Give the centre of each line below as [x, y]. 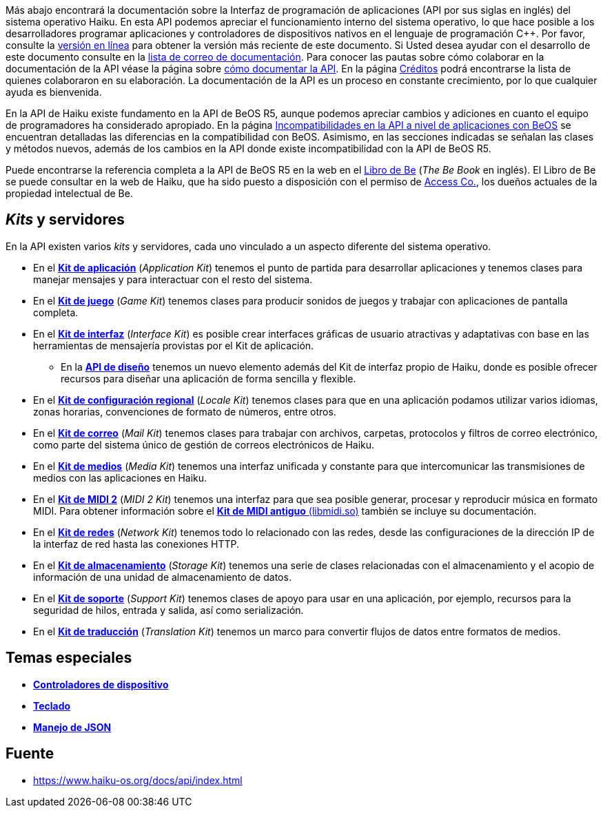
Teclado [52, 706]
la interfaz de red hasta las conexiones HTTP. [136, 544]
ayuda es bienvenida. [54, 92]
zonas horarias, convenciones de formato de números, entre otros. [185, 411]
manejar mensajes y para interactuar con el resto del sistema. [173, 279]
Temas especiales [69, 658]
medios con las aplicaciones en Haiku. [120, 477]
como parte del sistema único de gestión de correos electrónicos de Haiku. [204, 444]
